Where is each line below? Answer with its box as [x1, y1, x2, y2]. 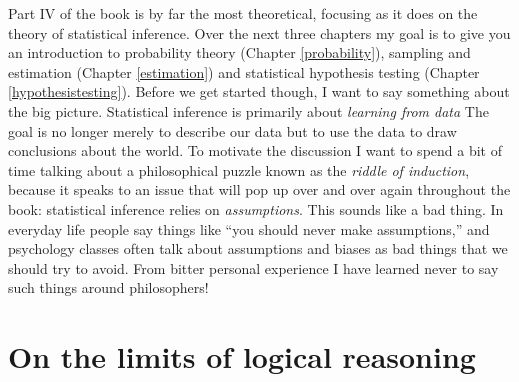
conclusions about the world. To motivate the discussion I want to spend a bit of [8, 140, 502, 161]
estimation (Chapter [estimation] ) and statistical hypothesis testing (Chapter [8, 61, 480, 82]
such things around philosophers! [8, 277, 209, 298]
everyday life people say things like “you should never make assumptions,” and [8, 218, 490, 239]
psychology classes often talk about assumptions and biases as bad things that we [8, 238, 508, 259]
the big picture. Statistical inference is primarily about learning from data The [8, 100, 489, 121]
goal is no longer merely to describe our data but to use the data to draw [8, 120, 457, 141]
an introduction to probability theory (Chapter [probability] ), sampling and [8, 42, 471, 63]
